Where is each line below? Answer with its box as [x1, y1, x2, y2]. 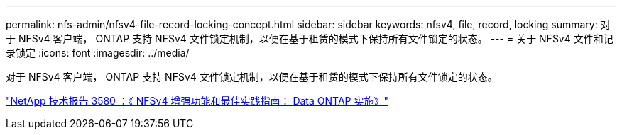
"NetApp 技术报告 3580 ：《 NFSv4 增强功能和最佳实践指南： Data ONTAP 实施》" [6, 95, 388, 107]
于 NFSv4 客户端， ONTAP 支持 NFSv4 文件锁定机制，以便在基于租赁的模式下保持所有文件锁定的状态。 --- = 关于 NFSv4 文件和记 [6, 33, 613, 45]
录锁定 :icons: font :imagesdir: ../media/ [6, 47, 190, 59]
